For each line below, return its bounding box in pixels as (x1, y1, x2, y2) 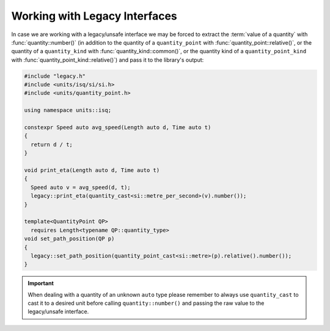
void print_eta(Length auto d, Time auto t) (24, 167, 160, 174)
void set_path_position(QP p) (24, 236, 115, 242)
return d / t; (31, 141, 73, 148)
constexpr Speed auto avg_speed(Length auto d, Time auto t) (24, 124, 211, 131)
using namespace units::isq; (24, 107, 112, 114)
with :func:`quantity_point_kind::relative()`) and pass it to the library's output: (11, 56, 204, 64)
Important (28, 280, 54, 287)
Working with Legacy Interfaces (11, 9, 177, 23)
